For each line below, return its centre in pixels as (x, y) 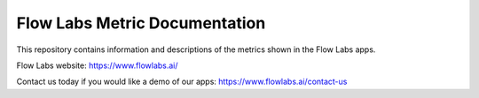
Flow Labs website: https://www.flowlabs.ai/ (97, 65)
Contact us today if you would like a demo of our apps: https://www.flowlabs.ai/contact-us (182, 82)
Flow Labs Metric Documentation (141, 23)
